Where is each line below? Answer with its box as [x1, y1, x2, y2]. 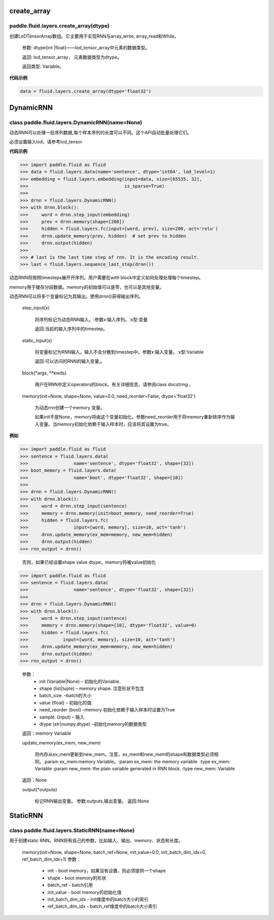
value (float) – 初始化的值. [39, 700, 93, 706]
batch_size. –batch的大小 [39, 693, 92, 699]
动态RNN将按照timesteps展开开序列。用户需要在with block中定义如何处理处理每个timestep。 [9, 275, 204, 281]
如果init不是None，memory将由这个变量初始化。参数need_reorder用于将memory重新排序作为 [35, 414, 231, 420]
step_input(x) [22, 305, 50, 311]
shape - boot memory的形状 [47, 875, 107, 881]
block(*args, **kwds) [22, 369, 66, 376]
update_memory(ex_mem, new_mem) [22, 739, 101, 745]
